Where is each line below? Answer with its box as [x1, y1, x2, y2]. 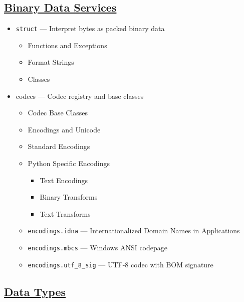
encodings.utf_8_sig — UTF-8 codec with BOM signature [28, 259, 213, 269]
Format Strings [28, 57, 74, 67]
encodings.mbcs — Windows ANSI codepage [28, 242, 168, 253]
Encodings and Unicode [28, 124, 101, 134]
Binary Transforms [40, 192, 98, 202]
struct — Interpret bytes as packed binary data [16, 23, 165, 34]
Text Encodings [40, 175, 88, 185]
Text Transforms [40, 208, 91, 219]
